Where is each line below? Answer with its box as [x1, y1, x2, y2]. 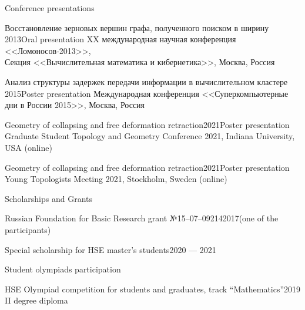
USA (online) [5, 141, 52, 153]
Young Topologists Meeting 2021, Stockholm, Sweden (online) [5, 173, 227, 185]
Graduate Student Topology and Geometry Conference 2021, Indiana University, [5, 130, 295, 142]
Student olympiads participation [5, 263, 121, 275]
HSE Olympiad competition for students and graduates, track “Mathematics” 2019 [5, 282, 301, 295]
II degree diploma [5, 294, 68, 306]
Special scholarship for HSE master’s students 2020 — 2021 [5, 243, 216, 255]
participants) [5, 223, 51, 235]
